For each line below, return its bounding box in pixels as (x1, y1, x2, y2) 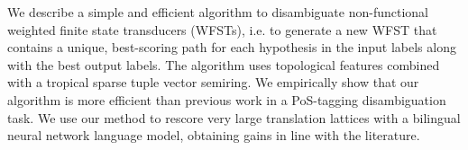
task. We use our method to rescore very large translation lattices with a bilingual (7, 108, 461, 127)
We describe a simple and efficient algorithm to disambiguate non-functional (7, 3, 428, 21)
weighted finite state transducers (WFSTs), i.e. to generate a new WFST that (7, 20, 437, 39)
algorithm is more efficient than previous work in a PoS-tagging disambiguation (7, 90, 446, 109)
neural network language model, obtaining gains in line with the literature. (7, 126, 420, 145)
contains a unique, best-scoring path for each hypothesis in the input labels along (7, 38, 456, 57)
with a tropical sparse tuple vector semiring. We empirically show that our (7, 73, 419, 92)
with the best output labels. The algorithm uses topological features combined (7, 55, 440, 74)
